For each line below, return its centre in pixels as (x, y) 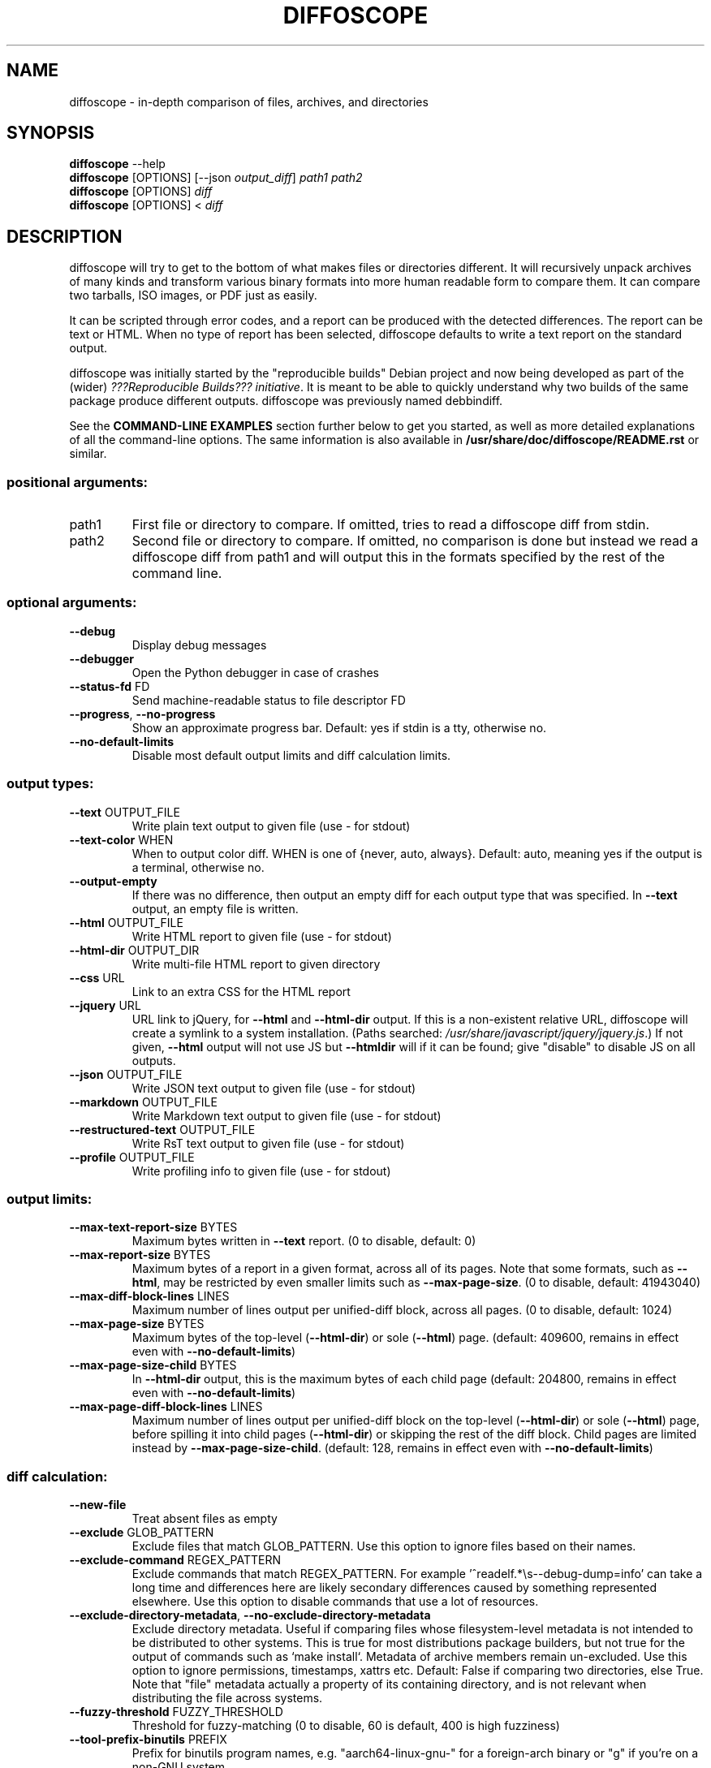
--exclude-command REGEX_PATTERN (175, 1560)
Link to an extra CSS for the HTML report (241, 991)
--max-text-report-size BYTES (153, 1227)
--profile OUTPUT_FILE (132, 1157)
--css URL (97, 977)
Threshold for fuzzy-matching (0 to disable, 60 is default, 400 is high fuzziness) (346, 1726)
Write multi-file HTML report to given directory (256, 964)
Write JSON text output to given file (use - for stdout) (274, 1088)
